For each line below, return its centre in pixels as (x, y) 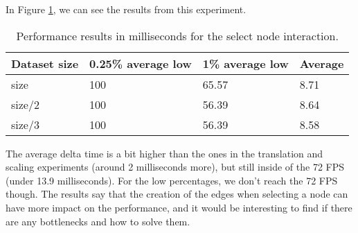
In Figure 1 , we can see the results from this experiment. (126, 9)
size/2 (25, 104)
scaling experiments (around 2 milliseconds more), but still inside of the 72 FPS (175, 167)
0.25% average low (141, 63)
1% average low (245, 63)
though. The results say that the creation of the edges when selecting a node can (177, 194)
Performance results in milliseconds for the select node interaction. (177, 35)
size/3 (25, 124)
